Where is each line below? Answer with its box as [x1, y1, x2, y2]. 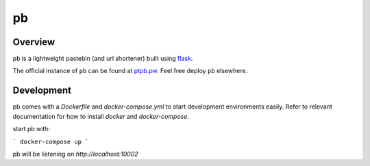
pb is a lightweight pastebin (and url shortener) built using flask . [12, 55, 193, 63]
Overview [12, 36, 56, 48]
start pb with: [12, 125, 51, 133]
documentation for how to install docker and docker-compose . [12, 112, 190, 120]
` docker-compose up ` [12, 137, 89, 146]
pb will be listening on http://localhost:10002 [12, 150, 138, 158]
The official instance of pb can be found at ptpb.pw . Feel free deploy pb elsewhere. [12, 67, 248, 75]
